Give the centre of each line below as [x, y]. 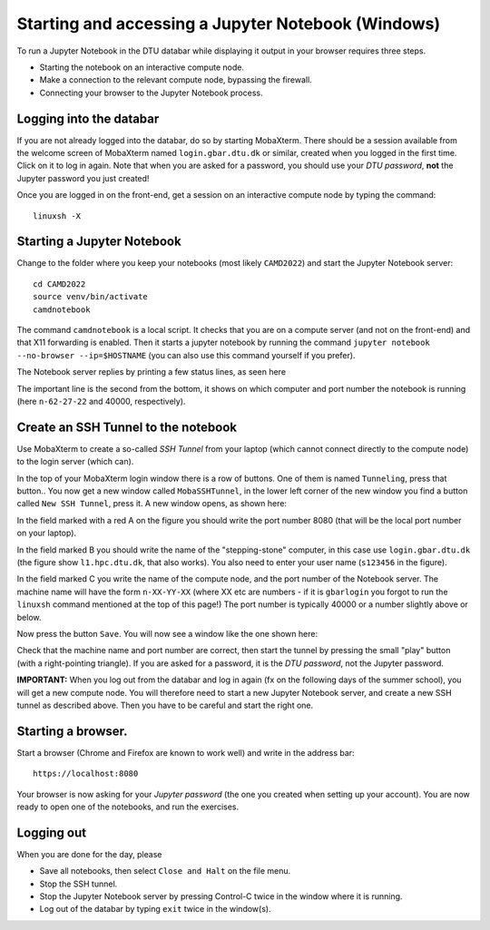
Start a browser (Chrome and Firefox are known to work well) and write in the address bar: [186, 752]
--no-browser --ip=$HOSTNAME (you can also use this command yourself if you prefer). [186, 355]
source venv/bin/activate [91, 297]
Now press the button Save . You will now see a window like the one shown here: [167, 633]
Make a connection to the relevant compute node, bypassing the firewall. [176, 80]
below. [29, 617]
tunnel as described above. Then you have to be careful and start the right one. [165, 705]
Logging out [51, 832]
